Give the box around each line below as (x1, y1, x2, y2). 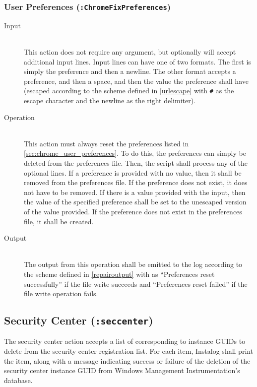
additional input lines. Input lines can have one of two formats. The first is (24, 56, 251, 66)
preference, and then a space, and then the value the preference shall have (24, 75, 249, 86)
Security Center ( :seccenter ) (4, 313, 153, 328)
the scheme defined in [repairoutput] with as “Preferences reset (24, 268, 215, 279)
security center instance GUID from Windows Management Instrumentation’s (4, 365, 240, 376)
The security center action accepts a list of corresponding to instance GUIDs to (4, 336, 246, 346)
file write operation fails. (24, 288, 98, 299)
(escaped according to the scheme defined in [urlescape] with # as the (24, 85, 234, 96)
